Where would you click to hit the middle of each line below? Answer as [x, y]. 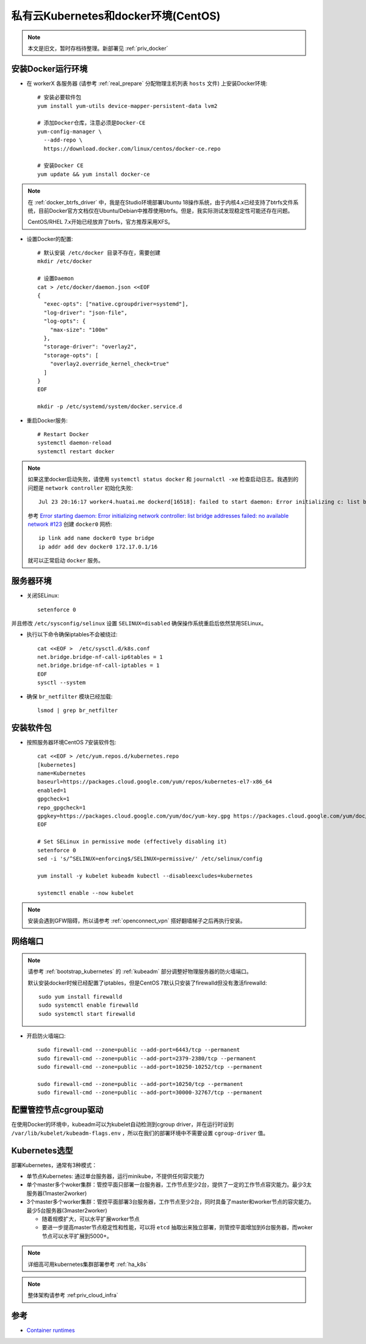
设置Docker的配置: [50, 239]
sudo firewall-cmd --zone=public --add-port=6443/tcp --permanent [139, 1050]
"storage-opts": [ [71, 355]
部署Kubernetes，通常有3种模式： [54, 1165]
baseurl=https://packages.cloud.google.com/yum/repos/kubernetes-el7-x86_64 [155, 782]
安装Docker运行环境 [49, 69]
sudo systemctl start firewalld [87, 1014]
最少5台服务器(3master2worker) [67, 1210]
